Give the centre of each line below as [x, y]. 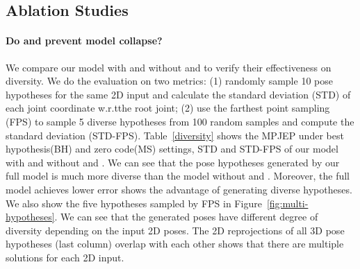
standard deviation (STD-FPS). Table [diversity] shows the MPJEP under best [175, 135]
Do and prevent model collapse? [84, 41]
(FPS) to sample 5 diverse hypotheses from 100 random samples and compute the [180, 121]
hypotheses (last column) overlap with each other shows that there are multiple [175, 244]
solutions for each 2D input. [65, 257]
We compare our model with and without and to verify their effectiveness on [169, 67]
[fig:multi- [287, 203]
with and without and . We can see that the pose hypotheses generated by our [173, 162]
